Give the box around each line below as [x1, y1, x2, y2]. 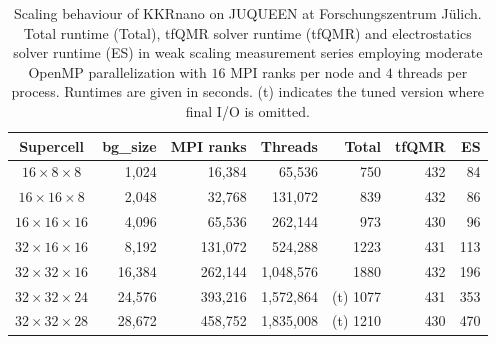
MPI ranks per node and [230, 61, 382, 82]
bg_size [102, 135, 157, 156]
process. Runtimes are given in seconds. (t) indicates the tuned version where [11, 81, 485, 102]
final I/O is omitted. [185, 100, 310, 121]
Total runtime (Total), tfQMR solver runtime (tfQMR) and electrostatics [23, 22, 472, 43]
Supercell [19, 135, 84, 156]
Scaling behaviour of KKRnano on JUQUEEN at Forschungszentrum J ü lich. [13, 3, 482, 23]
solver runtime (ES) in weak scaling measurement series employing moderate [13, 42, 483, 63]
